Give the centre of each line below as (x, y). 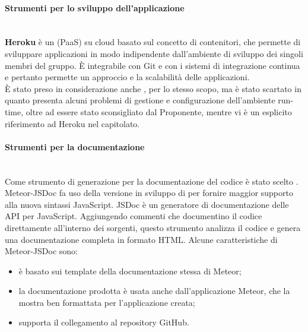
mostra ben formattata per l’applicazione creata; (107, 302)
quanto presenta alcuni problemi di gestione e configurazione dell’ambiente (140, 100)
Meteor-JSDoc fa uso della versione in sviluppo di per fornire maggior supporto (149, 193)
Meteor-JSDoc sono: (42, 251)
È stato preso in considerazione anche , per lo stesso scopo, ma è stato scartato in (153, 88)
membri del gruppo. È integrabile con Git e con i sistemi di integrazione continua (153, 65)
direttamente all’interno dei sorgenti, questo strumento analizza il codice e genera (153, 227)
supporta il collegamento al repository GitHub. (104, 322)
